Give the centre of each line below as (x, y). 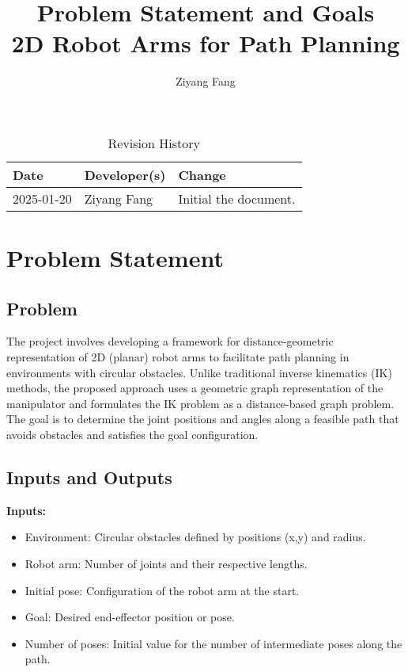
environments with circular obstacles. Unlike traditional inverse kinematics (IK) (199, 372)
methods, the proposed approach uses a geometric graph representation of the (195, 388)
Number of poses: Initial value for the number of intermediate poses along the (213, 643)
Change (202, 174)
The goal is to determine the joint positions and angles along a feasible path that (203, 419)
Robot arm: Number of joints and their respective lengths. (166, 564)
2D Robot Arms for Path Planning (206, 43)
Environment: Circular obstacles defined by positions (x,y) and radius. (195, 537)
